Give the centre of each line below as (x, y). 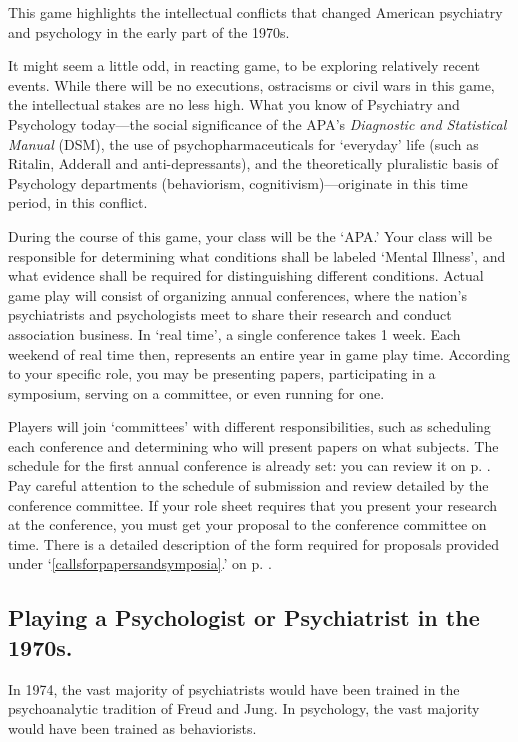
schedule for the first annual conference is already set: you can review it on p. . (249, 465)
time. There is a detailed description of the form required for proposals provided (254, 543)
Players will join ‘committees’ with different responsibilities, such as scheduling (249, 426)
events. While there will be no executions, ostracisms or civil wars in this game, (251, 84)
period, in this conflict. (78, 202)
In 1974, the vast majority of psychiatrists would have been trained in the (234, 688)
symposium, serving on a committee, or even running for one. (196, 392)
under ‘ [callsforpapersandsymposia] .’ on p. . (140, 563)
